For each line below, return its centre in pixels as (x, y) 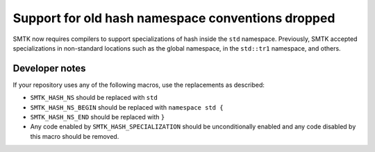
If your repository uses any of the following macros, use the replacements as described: (139, 85)
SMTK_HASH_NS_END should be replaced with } (98, 117)
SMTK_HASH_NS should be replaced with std (94, 98)
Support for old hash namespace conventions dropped (174, 18)
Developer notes (49, 68)
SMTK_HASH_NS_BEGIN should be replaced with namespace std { (127, 107)
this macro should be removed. (75, 136)
